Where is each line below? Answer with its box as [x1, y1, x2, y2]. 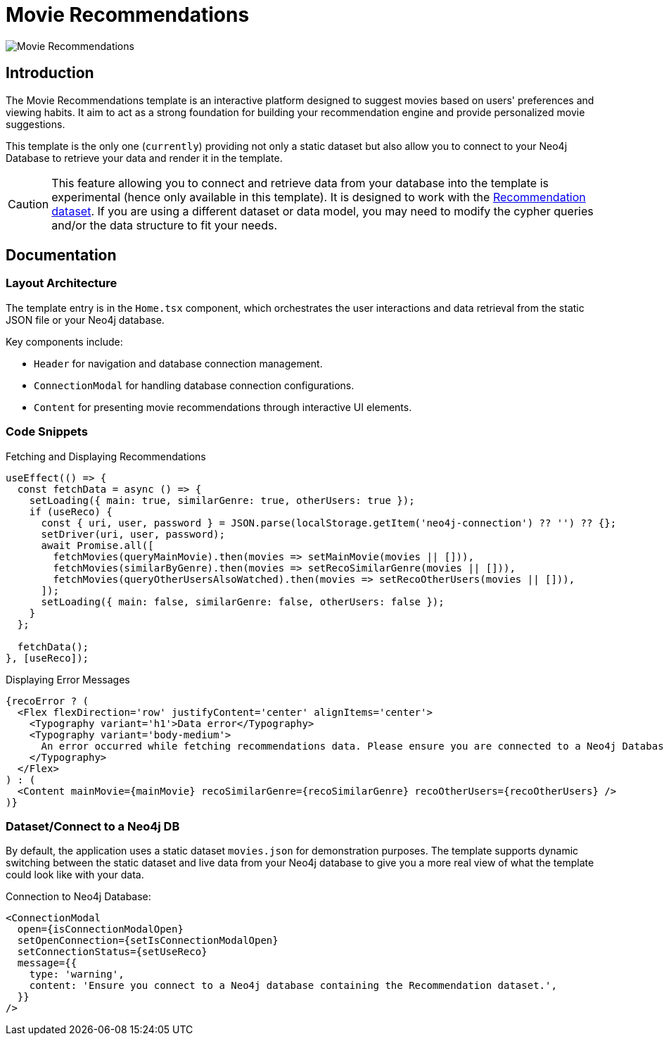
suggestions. [6, 118, 65, 130]
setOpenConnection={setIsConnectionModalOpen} [17, 935, 279, 947]
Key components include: [6, 335, 123, 348]
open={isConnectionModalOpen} [17, 923, 184, 935]
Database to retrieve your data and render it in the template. [6, 151, 283, 164]
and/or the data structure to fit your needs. [51, 217, 278, 232]
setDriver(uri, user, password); [41, 528, 225, 540]
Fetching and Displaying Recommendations [6, 450, 206, 462]
